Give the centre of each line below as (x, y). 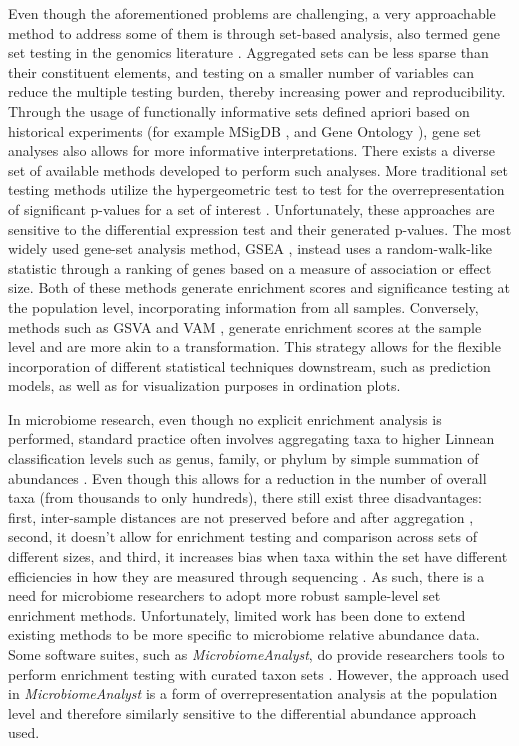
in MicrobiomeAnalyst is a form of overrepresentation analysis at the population (253, 693)
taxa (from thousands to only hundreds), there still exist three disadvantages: (245, 497)
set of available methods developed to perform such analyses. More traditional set (258, 169)
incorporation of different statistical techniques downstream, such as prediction (249, 365)
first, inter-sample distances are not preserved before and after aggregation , (241, 516)
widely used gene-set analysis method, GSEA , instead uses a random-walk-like (250, 248)
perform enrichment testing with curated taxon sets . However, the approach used (259, 673)
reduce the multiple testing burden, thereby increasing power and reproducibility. (257, 91)
